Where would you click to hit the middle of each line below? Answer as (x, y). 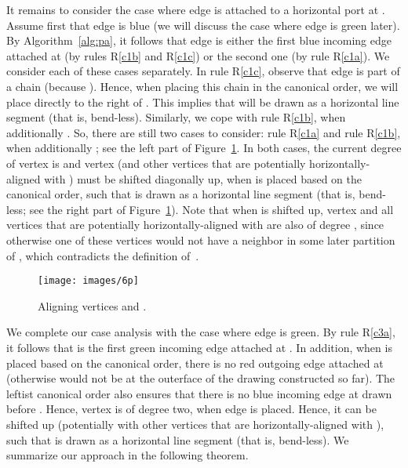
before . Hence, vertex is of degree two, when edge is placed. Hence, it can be (191, 409)
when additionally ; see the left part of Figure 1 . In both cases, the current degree (204, 148)
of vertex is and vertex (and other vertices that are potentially (156, 163)
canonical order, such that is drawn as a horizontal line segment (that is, (181, 194)
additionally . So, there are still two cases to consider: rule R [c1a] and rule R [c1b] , (204, 132)
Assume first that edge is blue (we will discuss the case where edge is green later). (203, 25)
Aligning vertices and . (92, 305)
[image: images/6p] (88, 281)
